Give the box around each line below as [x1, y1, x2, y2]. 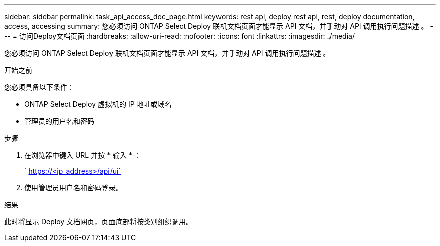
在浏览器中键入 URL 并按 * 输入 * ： [24, 151, 141, 159]
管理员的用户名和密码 [24, 117, 94, 125]
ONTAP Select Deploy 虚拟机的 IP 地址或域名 [24, 100, 172, 108]
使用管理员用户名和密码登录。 [24, 183, 123, 192]
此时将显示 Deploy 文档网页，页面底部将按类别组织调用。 [4, 217, 193, 226]
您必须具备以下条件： [4, 83, 74, 91]
